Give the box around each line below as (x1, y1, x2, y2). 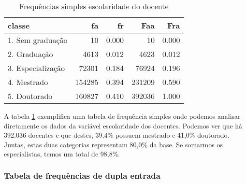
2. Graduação (8, 48, 53, 59)
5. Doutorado (8, 90, 53, 101)
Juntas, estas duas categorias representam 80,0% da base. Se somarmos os (4, 139, 223, 149)
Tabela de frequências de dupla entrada (4, 169, 160, 181)
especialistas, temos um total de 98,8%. (4, 149, 120, 159)
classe (8, 20, 30, 31)
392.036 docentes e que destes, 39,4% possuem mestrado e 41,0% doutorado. (4, 130, 230, 140)
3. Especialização (8, 62, 65, 73)
